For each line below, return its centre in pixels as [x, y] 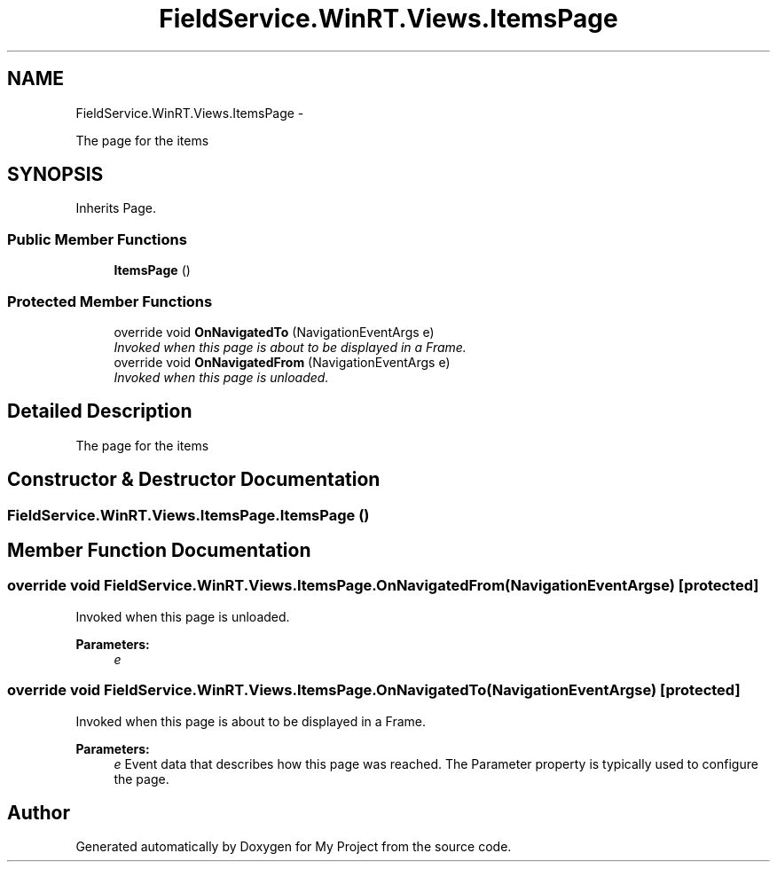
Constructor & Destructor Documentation [194, 480]
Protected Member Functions [110, 301]
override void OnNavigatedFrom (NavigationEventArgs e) [282, 362]
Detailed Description [100, 411]
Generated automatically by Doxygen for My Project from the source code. [294, 847]
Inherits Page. [116, 208]
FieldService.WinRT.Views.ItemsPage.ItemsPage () [188, 515]
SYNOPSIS [55, 175]
